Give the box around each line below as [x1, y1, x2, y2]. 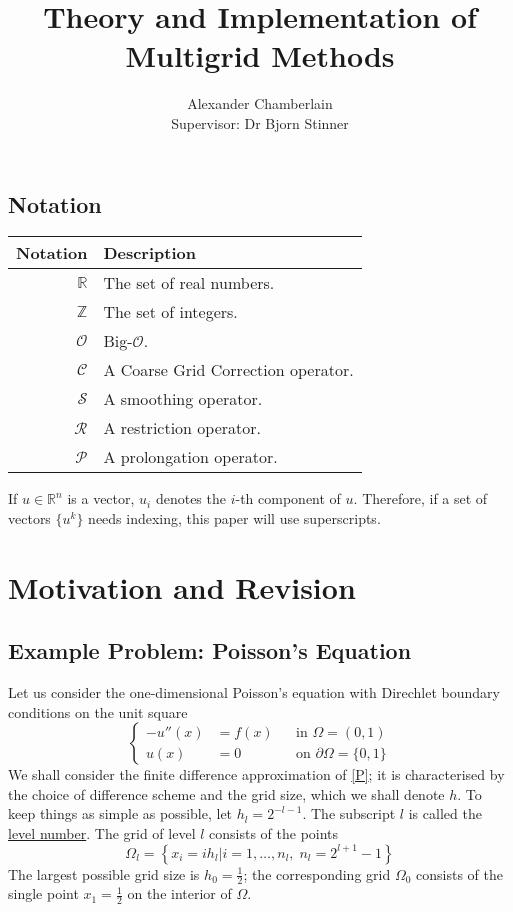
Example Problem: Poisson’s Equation [8, 635, 412, 666]
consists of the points [209, 823, 339, 844]
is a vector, [67, 488, 135, 509]
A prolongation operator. [103, 445, 278, 469]
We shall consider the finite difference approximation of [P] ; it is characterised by [8, 764, 505, 785]
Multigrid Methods [125, 35, 395, 76]
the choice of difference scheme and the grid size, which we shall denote [8, 783, 445, 804]
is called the [408, 803, 482, 824]
